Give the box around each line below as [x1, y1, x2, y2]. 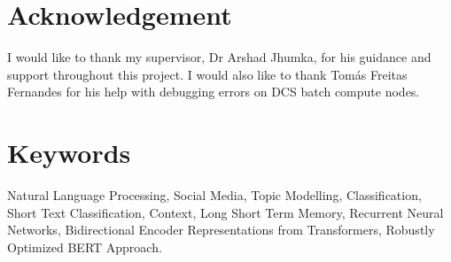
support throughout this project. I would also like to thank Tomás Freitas [7, 65, 408, 83]
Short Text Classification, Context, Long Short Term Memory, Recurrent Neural [7, 203, 444, 221]
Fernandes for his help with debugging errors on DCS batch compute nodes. [7, 82, 420, 101]
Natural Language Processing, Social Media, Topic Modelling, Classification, [7, 186, 422, 204]
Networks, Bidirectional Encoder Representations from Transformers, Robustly [7, 220, 435, 239]
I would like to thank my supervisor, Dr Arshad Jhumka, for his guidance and [7, 48, 432, 66]
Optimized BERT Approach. [7, 237, 162, 256]
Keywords [7, 135, 131, 171]
